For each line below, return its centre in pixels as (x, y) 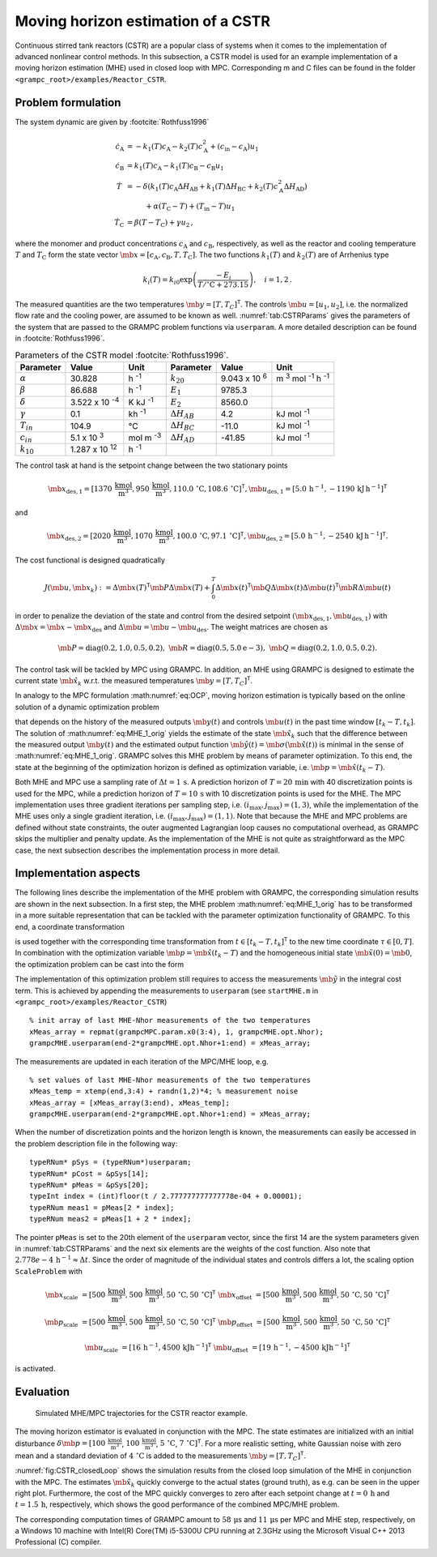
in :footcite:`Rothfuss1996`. (60, 338)
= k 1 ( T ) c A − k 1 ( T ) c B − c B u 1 (175, 167)
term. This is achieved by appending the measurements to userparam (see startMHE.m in (167, 990)
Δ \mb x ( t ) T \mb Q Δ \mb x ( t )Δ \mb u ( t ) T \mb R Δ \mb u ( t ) (303, 587)
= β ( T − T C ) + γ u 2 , (160, 223)
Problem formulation (68, 103)
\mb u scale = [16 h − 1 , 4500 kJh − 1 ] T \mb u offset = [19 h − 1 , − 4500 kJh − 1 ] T (218, 1347)
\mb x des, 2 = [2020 (79, 537)
